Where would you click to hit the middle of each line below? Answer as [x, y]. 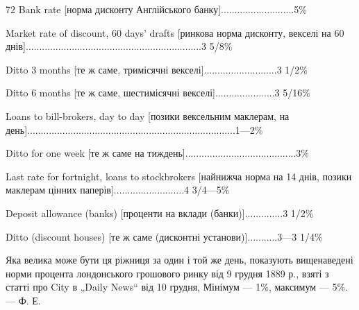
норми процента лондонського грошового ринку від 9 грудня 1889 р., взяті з [167, 273]
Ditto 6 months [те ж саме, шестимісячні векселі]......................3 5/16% [158, 93]
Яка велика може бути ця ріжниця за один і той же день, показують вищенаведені [179, 260]
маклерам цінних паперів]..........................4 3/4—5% [118, 190]
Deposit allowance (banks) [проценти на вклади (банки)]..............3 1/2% [160, 213]
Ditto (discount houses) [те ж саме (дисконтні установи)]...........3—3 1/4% [164, 236]
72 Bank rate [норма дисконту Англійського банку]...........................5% [156, 9]
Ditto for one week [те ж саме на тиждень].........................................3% [157, 153]
